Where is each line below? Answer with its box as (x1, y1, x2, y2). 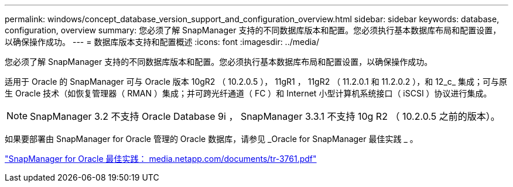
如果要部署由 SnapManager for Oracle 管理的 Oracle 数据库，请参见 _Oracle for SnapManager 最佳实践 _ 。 (5, 134, 418, 144)
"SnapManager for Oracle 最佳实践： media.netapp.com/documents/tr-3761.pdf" (5, 154, 317, 164)
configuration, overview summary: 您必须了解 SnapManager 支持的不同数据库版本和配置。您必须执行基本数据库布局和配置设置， (5, 25, 501, 35)
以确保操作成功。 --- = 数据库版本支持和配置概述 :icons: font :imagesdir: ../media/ (5, 37, 320, 47)
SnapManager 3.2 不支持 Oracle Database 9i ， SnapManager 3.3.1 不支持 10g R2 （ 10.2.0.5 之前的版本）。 (30, 110, 500, 122)
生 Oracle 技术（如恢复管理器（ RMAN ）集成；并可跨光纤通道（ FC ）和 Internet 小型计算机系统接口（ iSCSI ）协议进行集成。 (5, 88, 492, 98)
